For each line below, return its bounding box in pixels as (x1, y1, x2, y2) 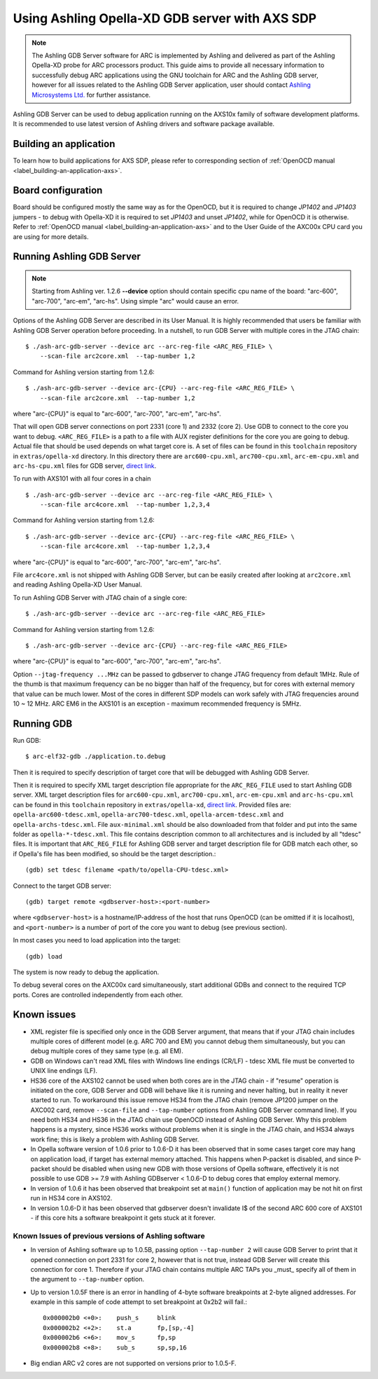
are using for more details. (13, 232, 89, 241)
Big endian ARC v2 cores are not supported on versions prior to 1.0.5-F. (30, 1359, 237, 1368)
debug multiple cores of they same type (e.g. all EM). (30, 1047, 183, 1055)
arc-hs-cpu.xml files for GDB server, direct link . (13, 461, 157, 469)
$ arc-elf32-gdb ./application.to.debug (25, 753, 166, 760)
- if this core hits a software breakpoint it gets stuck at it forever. (30, 1214, 216, 1222)
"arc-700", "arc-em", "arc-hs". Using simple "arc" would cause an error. (31, 296, 239, 305)
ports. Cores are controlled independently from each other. (13, 990, 183, 999)
